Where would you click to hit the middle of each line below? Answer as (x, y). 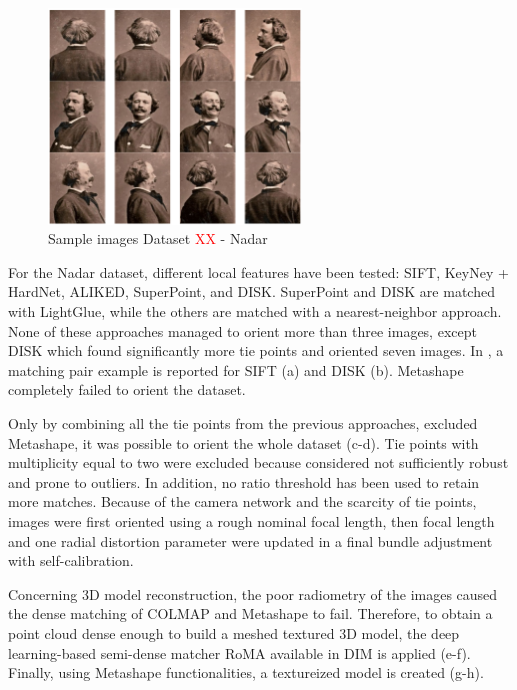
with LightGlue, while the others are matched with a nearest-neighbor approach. (255, 311)
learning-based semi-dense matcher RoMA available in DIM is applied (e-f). (239, 652)
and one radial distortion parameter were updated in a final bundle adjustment (250, 540)
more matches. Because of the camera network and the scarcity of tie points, (242, 501)
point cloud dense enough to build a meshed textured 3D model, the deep (234, 632)
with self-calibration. (71, 560)
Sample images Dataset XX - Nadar (158, 238)
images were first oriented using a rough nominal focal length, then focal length (251, 520)
